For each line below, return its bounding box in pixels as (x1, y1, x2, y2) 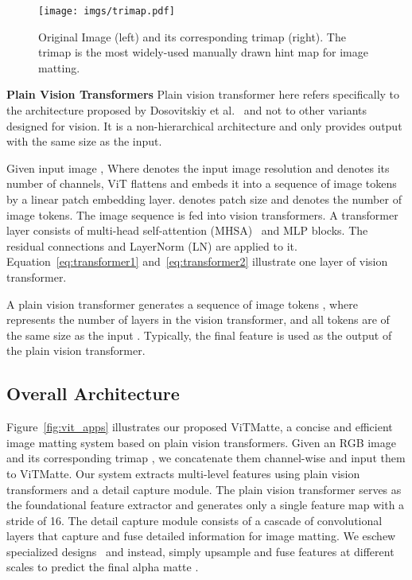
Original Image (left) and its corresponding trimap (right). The (38, 28, 346, 45)
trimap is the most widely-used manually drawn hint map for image (38, 44, 368, 60)
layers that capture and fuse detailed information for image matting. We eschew (6, 527, 396, 544)
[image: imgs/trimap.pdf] (38, 6, 175, 17)
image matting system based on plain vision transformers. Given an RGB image (6, 434, 396, 450)
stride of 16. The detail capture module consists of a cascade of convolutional (6, 512, 383, 528)
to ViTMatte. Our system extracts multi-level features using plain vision (6, 465, 360, 481)
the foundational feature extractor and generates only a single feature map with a (6, 496, 405, 513)
